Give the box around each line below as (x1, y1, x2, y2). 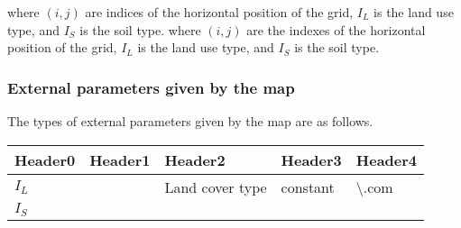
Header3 (281, 149, 342, 170)
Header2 (164, 149, 226, 170)
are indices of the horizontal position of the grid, (85, 3, 354, 21)
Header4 (355, 149, 418, 170)
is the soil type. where (79, 20, 201, 39)
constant (281, 176, 335, 197)
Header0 (14, 149, 76, 170)
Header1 (89, 149, 151, 170)
